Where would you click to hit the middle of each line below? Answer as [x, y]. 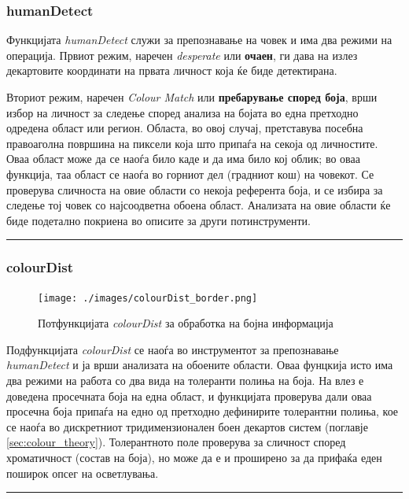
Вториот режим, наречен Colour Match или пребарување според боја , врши [192, 97]
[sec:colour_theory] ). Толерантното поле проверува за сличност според [176, 442]
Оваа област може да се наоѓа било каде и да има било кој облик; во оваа [183, 159]
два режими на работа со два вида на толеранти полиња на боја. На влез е [185, 380]
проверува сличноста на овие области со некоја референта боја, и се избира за [195, 189]
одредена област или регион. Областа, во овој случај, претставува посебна [185, 128]
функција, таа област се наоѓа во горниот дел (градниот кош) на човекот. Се [190, 174]
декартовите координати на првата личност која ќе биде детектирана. [172, 70]
